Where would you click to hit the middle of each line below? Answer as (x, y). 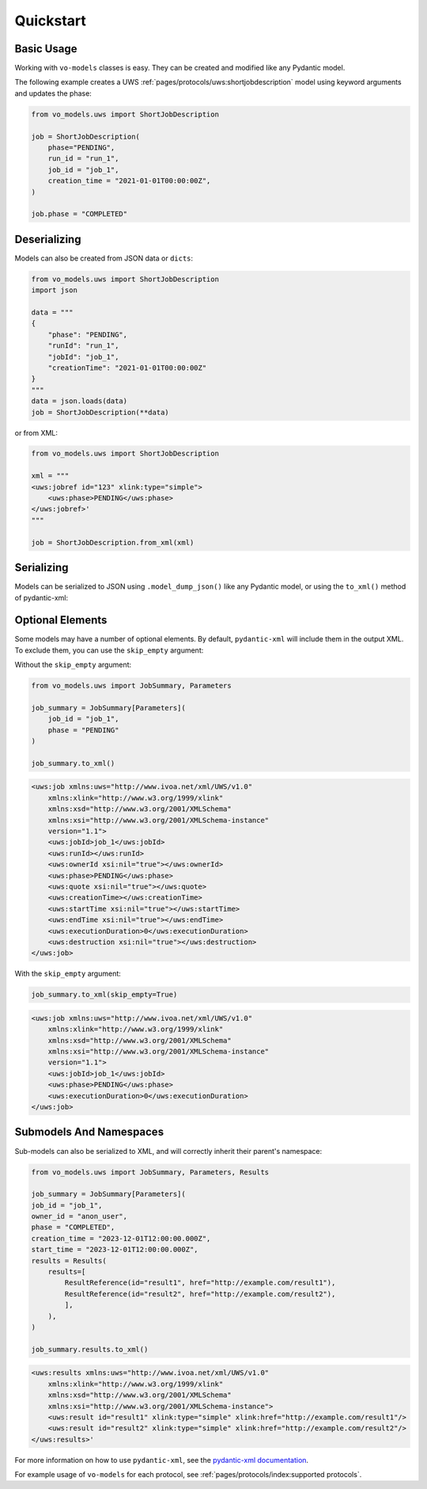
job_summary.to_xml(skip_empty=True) (104, 995)
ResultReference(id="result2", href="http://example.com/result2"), (200, 1294)
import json (55, 290)
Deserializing (48, 239)
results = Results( (69, 1261)
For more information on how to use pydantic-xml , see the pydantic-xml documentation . (161, 1460)
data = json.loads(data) (79, 401)
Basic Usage (46, 49)
